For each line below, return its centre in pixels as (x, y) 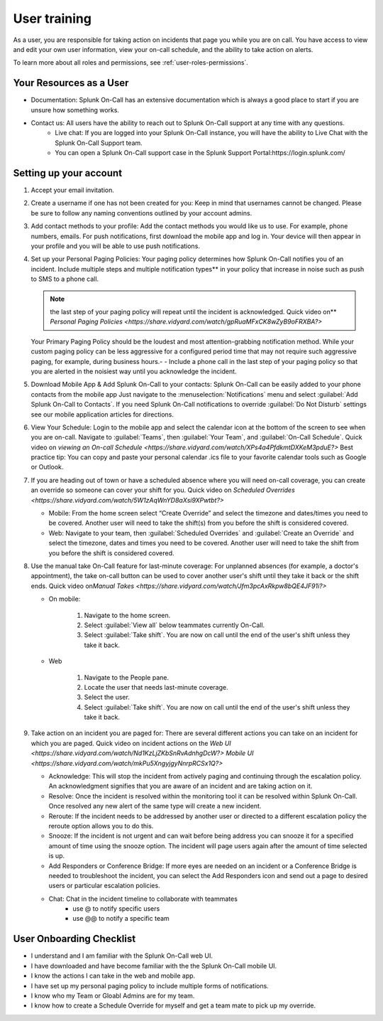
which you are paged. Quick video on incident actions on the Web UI (131, 743)
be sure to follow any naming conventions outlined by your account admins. (141, 213)
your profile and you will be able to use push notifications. (115, 246)
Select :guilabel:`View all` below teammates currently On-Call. (174, 625)
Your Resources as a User (71, 83)
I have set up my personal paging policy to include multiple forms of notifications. (150, 985)
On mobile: (65, 599)
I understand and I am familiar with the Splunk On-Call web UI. (122, 956)
